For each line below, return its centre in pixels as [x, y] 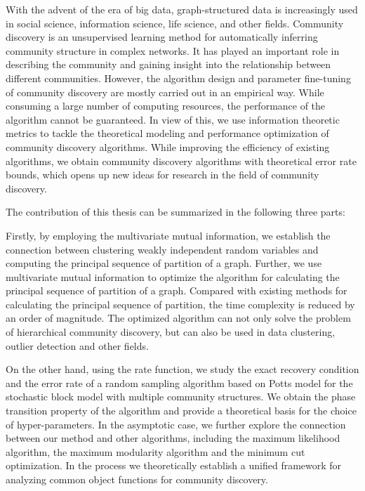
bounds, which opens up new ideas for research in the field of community [162, 175]
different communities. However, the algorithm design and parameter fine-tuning [178, 78]
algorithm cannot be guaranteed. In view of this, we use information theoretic [173, 119]
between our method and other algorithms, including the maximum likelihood [173, 438]
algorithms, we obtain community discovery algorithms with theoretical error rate [181, 161]
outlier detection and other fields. [77, 345]
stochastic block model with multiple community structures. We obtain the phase [181, 397]
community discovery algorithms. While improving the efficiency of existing [168, 146]
